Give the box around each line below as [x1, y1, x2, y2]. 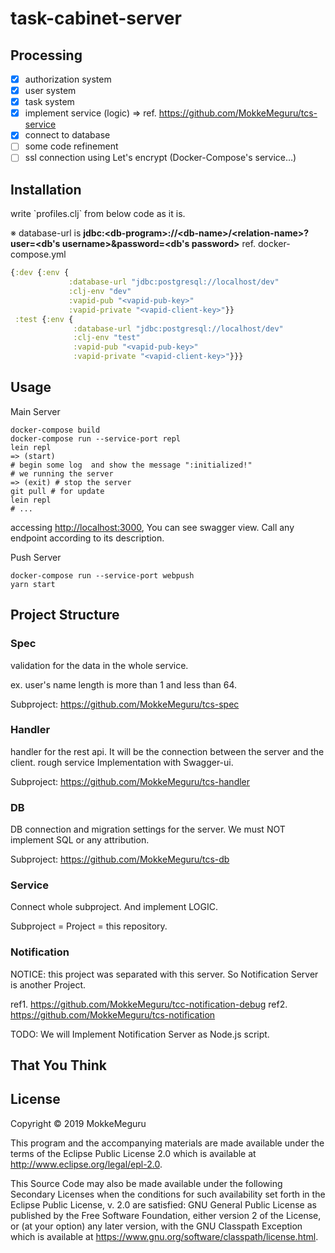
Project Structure [10, 607, 120, 624]
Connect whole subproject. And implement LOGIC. [10, 901, 218, 913]
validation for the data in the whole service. [10, 659, 189, 671]
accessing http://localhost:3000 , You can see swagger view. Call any [10, 521, 295, 533]
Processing [10, 47, 83, 64]
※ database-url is [10, 227, 82, 239]
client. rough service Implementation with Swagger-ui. [10, 756, 234, 768]
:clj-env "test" [73, 333, 141, 343]
